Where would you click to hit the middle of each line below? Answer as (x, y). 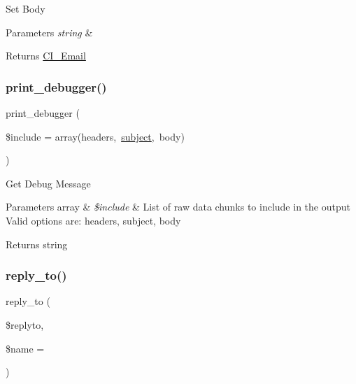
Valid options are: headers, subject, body (93, 220)
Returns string (37, 244)
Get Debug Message (48, 183)
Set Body (26, 8)
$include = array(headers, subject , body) (95, 136)
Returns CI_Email (46, 56)
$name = (25, 348)
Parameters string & (49, 32)
